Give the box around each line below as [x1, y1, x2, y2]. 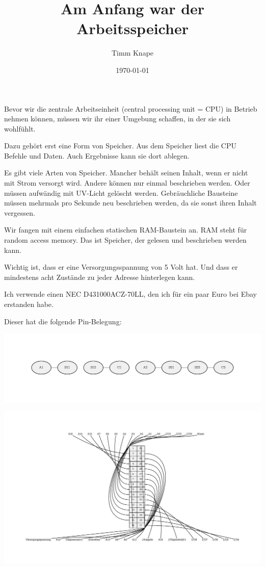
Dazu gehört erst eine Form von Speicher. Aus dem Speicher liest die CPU [4, 140, 236, 151]
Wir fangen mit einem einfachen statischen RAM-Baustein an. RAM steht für [4, 224, 247, 235]
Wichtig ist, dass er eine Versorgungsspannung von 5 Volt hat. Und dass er [4, 262, 238, 272]
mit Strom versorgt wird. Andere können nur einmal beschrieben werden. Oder [4, 177, 250, 188]
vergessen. [4, 207, 35, 218]
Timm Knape [111, 47, 154, 58]
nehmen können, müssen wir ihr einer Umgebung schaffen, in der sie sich [4, 113, 231, 124]
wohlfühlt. [4, 123, 36, 134]
